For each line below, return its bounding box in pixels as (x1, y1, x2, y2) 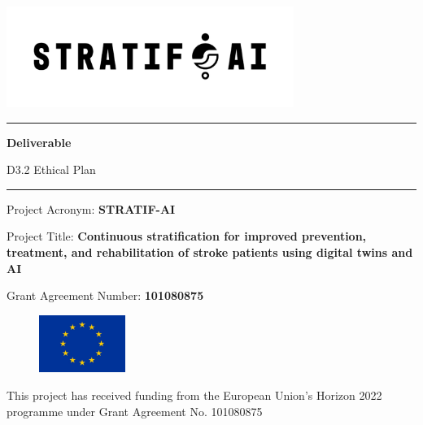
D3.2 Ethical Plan (7, 161, 96, 178)
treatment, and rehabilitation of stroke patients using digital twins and (7, 243, 413, 260)
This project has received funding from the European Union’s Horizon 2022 (7, 386, 382, 403)
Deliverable (7, 133, 72, 150)
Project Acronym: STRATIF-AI (7, 200, 176, 217)
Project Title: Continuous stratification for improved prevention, (7, 228, 367, 245)
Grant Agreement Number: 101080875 (7, 287, 204, 304)
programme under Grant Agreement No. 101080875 (7, 402, 263, 419)
